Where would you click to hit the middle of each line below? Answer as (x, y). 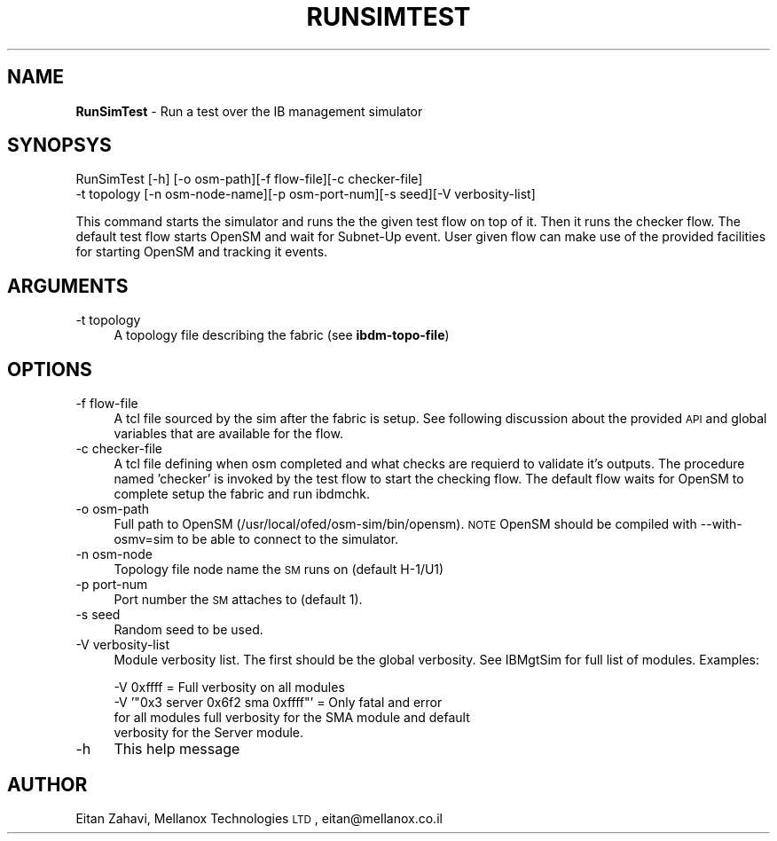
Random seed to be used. (188, 630)
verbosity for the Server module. (209, 733)
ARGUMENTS (68, 286)
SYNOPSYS (59, 145)
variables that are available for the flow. (228, 434)
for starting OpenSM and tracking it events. (202, 252)
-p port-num (112, 585)
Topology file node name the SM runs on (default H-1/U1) (279, 570)
